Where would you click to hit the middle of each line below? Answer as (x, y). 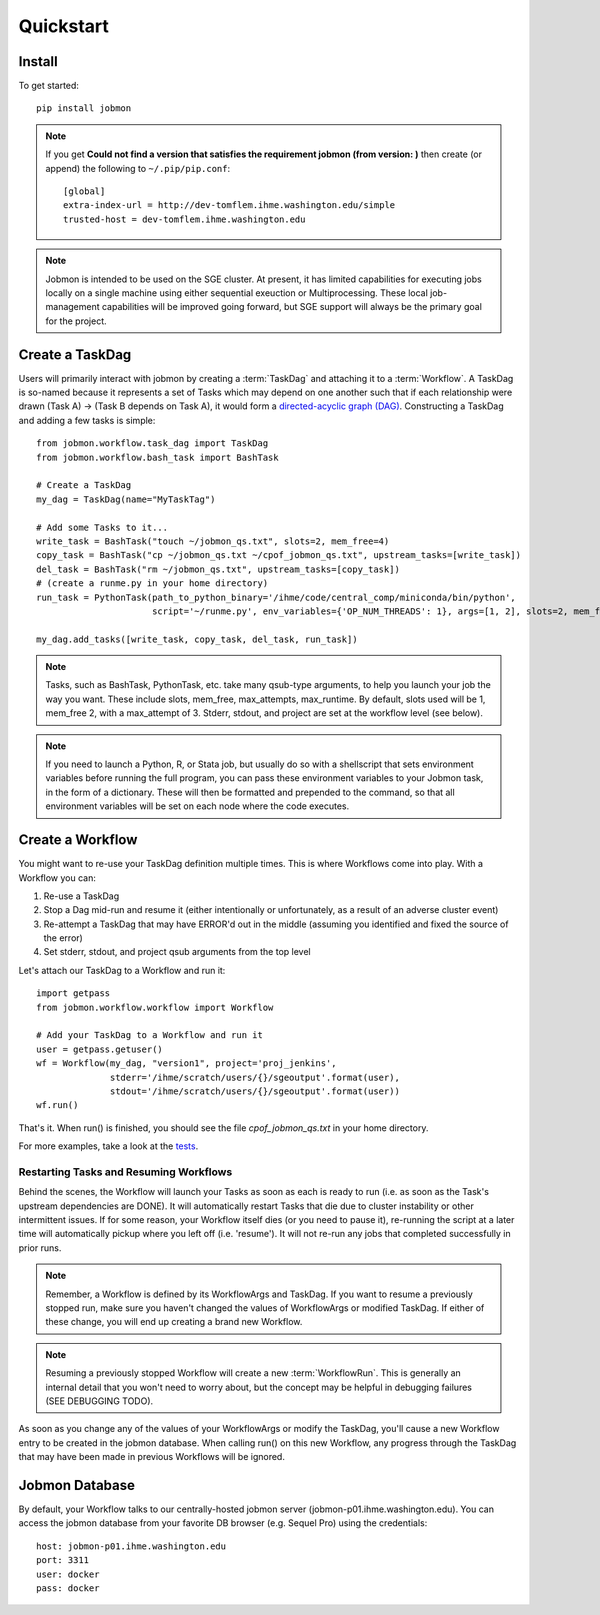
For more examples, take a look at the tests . (108, 1146)
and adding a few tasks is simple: (87, 420)
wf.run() (57, 1105)
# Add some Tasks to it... (102, 527)
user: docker (68, 1574)
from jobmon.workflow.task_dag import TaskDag (152, 443)
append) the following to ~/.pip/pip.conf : (138, 168)
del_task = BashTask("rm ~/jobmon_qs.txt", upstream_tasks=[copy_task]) (218, 569)
